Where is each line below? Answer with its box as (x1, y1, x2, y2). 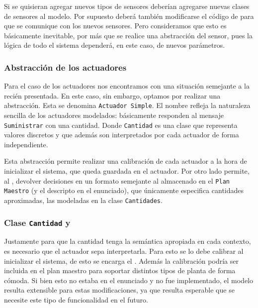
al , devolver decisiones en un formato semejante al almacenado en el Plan (4, 175, 230, 186)
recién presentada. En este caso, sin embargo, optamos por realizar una (4, 90, 221, 101)
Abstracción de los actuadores (4, 61, 127, 73)
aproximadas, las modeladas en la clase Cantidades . (4, 195, 163, 205)
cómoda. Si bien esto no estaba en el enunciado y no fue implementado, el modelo (4, 275, 254, 285)
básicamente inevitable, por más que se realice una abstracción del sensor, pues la (4, 30, 253, 40)
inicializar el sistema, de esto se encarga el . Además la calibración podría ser (4, 255, 239, 266)
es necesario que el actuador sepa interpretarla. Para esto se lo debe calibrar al (4, 246, 244, 256)
